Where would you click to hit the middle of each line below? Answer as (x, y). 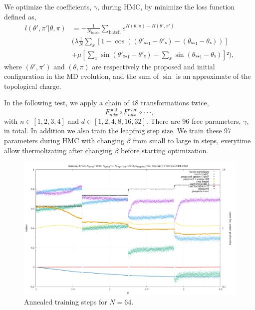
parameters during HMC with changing (64, 141)
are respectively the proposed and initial (153, 66)
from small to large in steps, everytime (192, 141)
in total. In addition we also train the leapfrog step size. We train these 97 (118, 131)
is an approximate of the (213, 76)
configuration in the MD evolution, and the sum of (82, 76)
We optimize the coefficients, (48, 6)
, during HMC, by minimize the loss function (166, 6)
